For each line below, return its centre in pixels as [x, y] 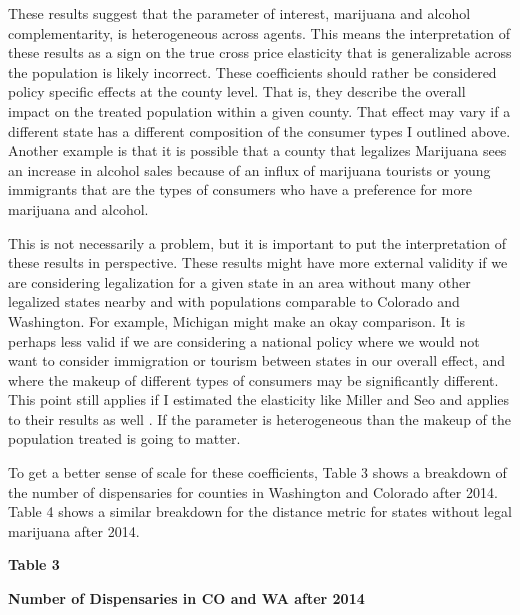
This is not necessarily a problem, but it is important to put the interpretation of [257, 242]
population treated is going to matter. [124, 438]
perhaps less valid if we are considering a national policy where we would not [244, 340]
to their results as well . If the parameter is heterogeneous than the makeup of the [259, 418]
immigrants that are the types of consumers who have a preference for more [240, 189]
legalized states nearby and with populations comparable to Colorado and [234, 301]
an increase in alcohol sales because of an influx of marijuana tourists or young [249, 169]
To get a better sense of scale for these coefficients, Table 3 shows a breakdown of [257, 472]
